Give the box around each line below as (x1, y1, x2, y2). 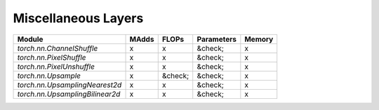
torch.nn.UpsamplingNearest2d (17, 80, 122, 90)
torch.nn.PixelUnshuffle (17, 61, 95, 71)
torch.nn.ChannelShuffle (17, 43, 98, 53)
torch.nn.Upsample (17, 70, 81, 80)
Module (17, 34, 44, 44)
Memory (244, 34, 274, 44)
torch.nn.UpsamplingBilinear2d (17, 89, 121, 99)
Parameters (197, 34, 237, 44)
